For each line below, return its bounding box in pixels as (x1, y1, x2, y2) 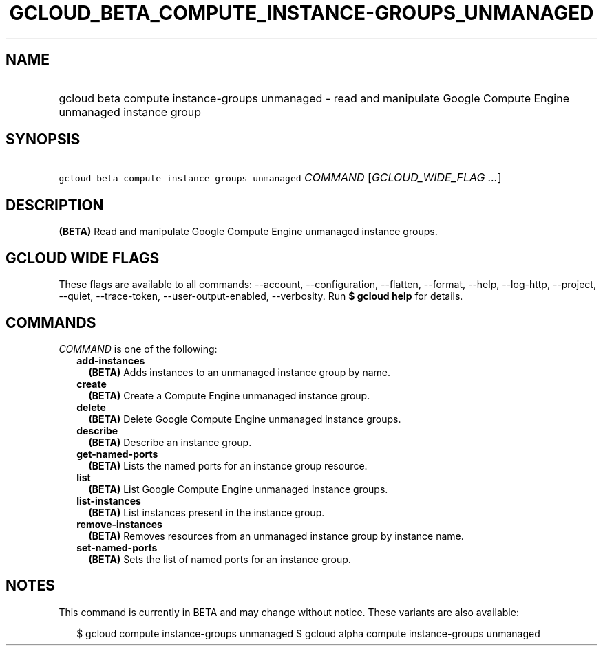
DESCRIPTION (6, 196, 104, 214)
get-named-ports (76, 448, 158, 460)
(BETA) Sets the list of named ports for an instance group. (88, 553, 351, 565)
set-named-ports (76, 541, 158, 553)
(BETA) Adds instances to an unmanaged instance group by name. (88, 366, 390, 378)
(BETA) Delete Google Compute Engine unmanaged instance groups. (88, 412, 401, 425)
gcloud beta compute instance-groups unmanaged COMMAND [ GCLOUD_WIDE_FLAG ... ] (59, 170, 502, 185)
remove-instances (76, 518, 162, 530)
